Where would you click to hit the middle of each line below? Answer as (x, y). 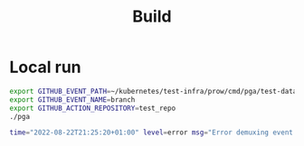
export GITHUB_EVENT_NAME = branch (72, 100)
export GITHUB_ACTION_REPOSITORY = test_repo (93, 108)
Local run (45, 67)
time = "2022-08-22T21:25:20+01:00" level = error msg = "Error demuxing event (152, 132)
